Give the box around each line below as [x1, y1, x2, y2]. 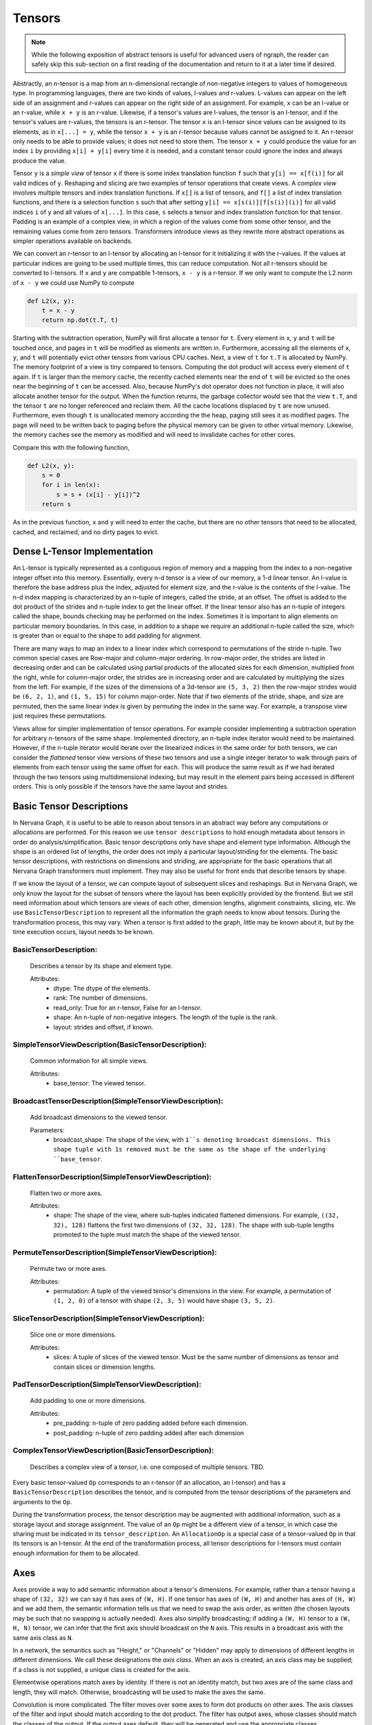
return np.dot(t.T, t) [41, 316, 118, 324]
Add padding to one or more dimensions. [30, 1397, 147, 1405]
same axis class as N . [12, 1633, 74, 1642]
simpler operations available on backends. [12, 237, 133, 245]
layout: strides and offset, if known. [53, 1023, 154, 1031]
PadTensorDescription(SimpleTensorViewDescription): [12, 1380, 202, 1390]
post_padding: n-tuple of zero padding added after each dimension [53, 1428, 245, 1437]
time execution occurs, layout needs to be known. [12, 928, 154, 936]
